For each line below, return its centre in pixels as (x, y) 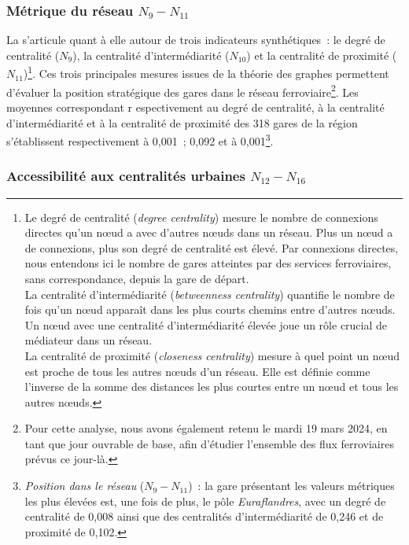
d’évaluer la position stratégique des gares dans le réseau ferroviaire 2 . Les (182, 90)
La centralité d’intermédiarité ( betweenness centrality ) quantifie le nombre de (210, 294)
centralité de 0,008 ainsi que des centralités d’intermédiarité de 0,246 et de (204, 516)
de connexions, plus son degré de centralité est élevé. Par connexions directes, (212, 247)
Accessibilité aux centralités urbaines (126, 176)
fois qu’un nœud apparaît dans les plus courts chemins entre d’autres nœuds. (210, 309)
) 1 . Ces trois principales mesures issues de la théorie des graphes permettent (206, 72)
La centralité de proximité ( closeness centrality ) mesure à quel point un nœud (212, 355)
